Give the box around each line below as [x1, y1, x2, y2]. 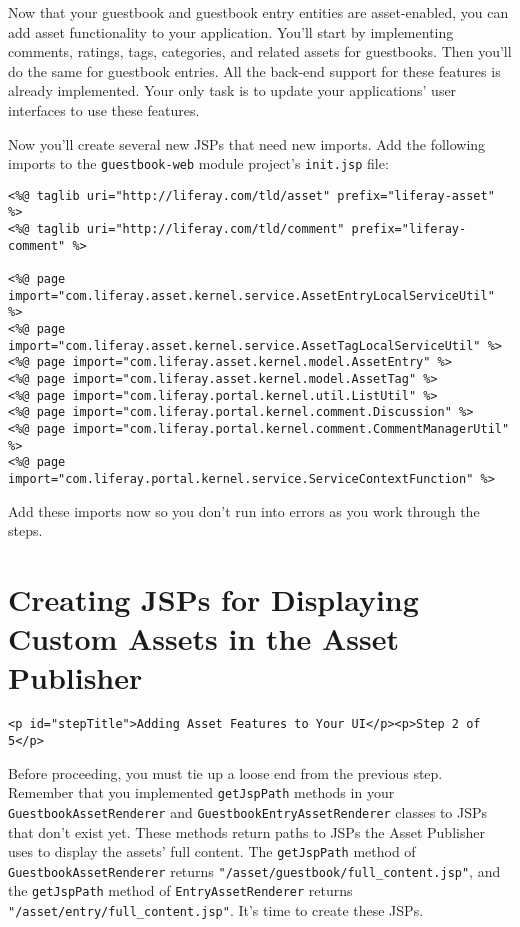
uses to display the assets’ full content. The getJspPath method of [8, 841, 416, 862]
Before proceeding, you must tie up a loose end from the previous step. [8, 762, 443, 783]
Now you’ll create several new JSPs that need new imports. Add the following [8, 133, 486, 154]
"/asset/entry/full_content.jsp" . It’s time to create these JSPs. [8, 900, 424, 921]
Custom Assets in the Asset [8, 618, 399, 659]
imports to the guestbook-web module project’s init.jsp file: [8, 153, 389, 174]
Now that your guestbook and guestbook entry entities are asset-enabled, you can [8, 2, 509, 22]
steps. [8, 520, 43, 541]
